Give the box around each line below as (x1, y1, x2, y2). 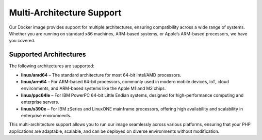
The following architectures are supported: (9, 63, 95, 69)
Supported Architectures (9, 50, 86, 59)
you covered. (9, 38, 35, 44)
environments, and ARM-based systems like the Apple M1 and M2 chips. (21, 85, 166, 92)
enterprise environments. (21, 112, 72, 118)
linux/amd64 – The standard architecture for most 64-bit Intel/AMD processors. (21, 72, 181, 78)
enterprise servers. (21, 99, 59, 105)
